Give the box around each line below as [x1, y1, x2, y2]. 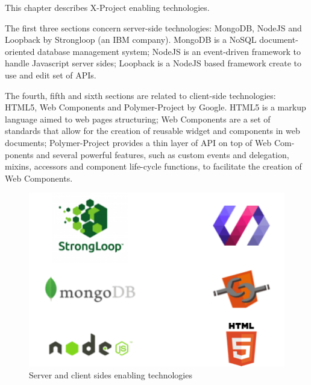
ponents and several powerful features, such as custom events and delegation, [5, 148, 289, 161]
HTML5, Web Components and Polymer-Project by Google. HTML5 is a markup [5, 101, 306, 113]
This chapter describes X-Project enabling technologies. [5, 1, 210, 13]
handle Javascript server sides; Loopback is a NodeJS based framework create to [5, 57, 302, 69]
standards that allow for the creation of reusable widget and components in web [5, 124, 300, 137]
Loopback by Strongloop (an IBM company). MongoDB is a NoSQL [5, 33, 257, 46]
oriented [5, 45, 35, 57]
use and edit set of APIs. [5, 68, 96, 81]
